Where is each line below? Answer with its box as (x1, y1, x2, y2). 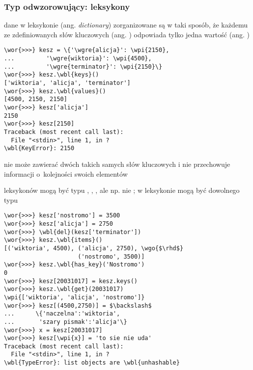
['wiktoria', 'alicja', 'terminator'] (4, 79, 131, 87)
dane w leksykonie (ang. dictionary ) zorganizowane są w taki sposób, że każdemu (4, 20, 248, 30)
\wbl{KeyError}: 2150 (4, 145, 75, 152)
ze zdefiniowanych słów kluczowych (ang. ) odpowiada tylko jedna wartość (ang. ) (4, 29, 250, 39)
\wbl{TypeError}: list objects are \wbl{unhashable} (4, 359, 180, 367)
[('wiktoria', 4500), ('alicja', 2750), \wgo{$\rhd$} (4, 244, 184, 252)
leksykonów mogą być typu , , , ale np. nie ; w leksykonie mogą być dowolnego (4, 185, 240, 195)
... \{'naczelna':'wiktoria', (4, 310, 120, 317)
